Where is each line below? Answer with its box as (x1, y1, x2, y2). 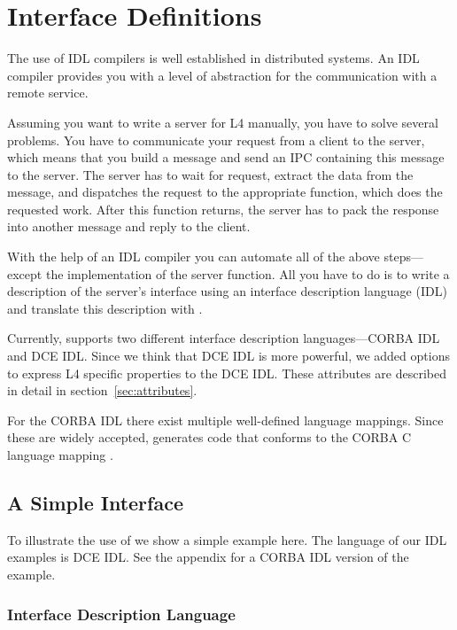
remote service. (7, 83, 89, 102)
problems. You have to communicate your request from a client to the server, (7, 130, 425, 149)
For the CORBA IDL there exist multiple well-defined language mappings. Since (7, 410, 444, 429)
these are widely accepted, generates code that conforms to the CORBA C (7, 428, 412, 447)
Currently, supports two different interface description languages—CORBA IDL (7, 329, 440, 347)
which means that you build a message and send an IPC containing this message (7, 148, 445, 167)
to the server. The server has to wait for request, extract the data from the (7, 165, 414, 183)
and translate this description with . (7, 299, 203, 317)
